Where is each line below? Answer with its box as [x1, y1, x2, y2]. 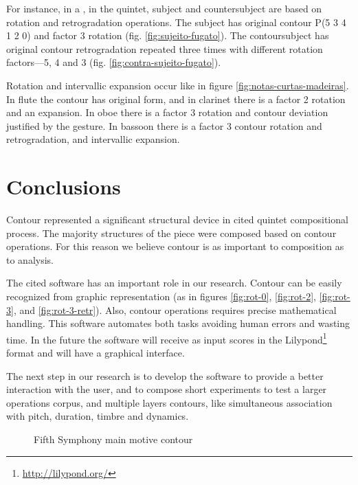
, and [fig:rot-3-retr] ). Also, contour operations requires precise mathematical [13, 302, 337, 317]
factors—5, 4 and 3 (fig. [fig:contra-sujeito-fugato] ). [6, 55, 221, 69]
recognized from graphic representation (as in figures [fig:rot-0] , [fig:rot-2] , [6, 289, 316, 304]
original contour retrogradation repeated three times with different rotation [6, 41, 323, 56]
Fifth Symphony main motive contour [34, 432, 193, 447]
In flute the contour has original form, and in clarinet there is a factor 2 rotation [6, 91, 346, 106]
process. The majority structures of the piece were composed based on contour [6, 225, 337, 240]
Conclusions [6, 172, 121, 201]
